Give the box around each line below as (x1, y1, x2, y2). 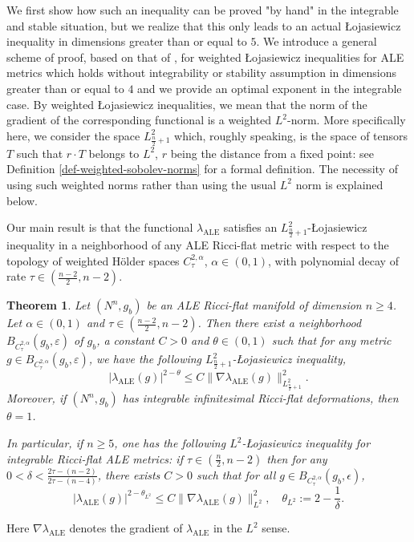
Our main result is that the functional (6, 219, 193, 236)
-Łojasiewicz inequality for (241, 435, 371, 451)
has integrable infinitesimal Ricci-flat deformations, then (122, 390, 399, 406)
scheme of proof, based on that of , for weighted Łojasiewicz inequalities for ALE (6, 48, 404, 65)
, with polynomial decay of (268, 252, 399, 269)
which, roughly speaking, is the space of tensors (174, 127, 408, 144)
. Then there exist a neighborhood (197, 314, 362, 331)
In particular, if (6, 435, 83, 451)
